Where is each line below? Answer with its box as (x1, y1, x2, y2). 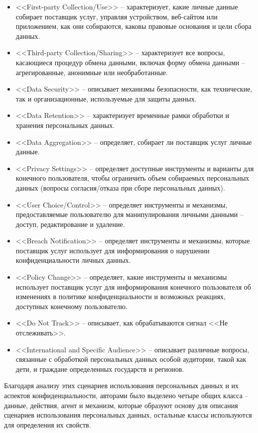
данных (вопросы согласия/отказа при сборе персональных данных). (15, 182, 225, 193)
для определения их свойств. (4, 419, 91, 430)
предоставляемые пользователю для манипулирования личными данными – (15, 209, 244, 219)
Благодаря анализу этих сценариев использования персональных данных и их (4, 380, 239, 391)
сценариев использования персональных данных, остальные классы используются (4, 410, 252, 420)
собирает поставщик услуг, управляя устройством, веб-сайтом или (15, 11, 218, 21)
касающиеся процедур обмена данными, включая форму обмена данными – (15, 57, 245, 67)
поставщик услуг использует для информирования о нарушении (15, 245, 210, 255)
